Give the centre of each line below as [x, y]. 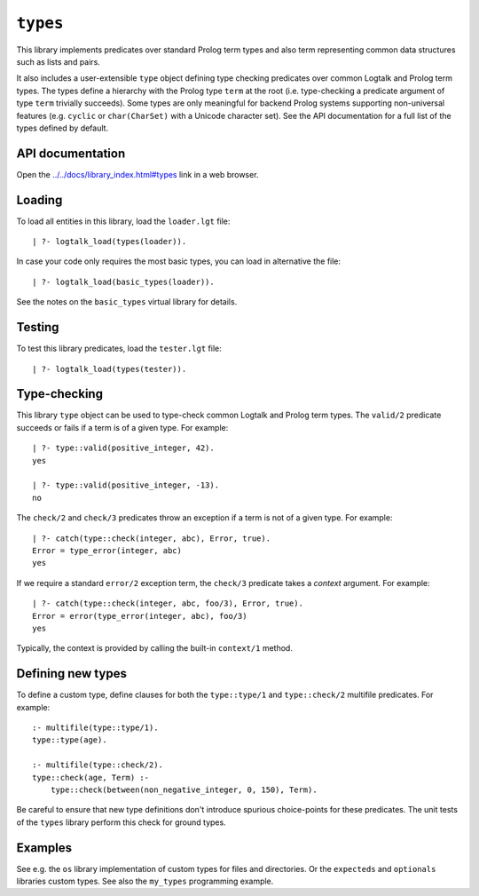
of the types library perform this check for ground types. [121, 822]
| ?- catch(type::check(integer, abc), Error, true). [151, 538]
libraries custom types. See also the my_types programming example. [145, 881]
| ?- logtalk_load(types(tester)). [110, 369]
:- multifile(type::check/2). [98, 765]
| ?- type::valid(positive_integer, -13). [126, 485]
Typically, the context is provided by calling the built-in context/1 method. [154, 648]
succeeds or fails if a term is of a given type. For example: [122, 427]
